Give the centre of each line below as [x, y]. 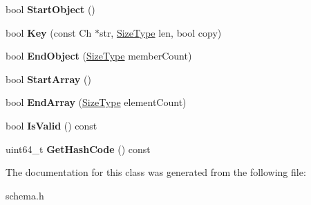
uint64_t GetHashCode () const [78, 149]
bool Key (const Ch [49, 32]
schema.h [25, 195]
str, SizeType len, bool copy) [160, 32]
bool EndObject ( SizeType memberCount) [99, 56]
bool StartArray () [48, 79]
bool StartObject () [50, 9]
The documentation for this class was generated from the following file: [156, 172]
